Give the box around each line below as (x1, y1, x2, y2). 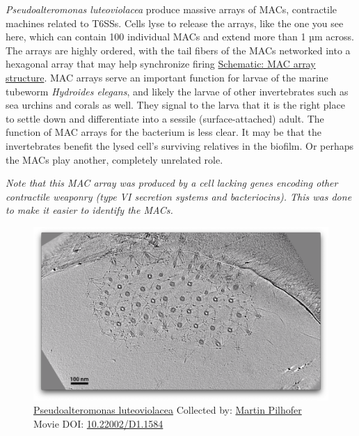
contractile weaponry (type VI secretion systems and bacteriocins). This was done (6, 189, 352, 203)
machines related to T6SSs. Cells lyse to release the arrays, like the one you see (6, 15, 344, 30)
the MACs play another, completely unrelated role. (6, 152, 223, 166)
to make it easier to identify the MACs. (6, 203, 173, 217)
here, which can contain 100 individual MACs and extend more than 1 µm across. (6, 29, 354, 44)
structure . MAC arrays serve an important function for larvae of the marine (6, 70, 328, 84)
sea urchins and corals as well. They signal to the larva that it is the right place (6, 98, 345, 112)
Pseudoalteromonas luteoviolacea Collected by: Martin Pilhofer (33, 403, 302, 417)
